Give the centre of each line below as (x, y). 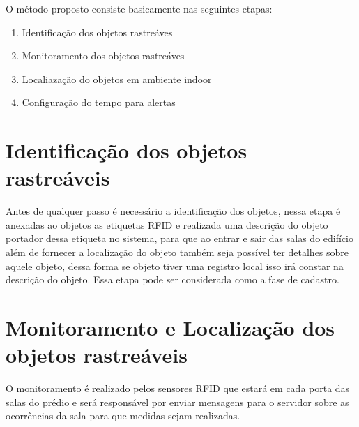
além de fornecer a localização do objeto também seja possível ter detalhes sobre (177, 252)
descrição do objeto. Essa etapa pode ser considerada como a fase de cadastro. (173, 279)
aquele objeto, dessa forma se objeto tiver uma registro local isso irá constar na (175, 265)
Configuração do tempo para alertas (99, 102)
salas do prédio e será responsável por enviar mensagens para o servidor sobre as (177, 402)
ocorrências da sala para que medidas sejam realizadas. (123, 415)
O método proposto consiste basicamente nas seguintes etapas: (139, 8)
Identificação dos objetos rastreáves (97, 32)
